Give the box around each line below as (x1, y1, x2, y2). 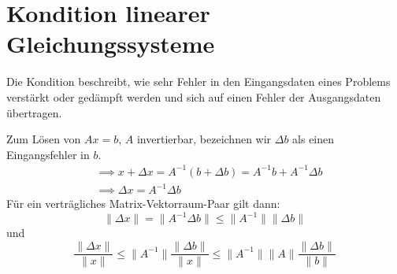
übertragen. (6, 104, 62, 120)
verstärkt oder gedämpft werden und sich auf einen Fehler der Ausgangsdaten (6, 88, 381, 105)
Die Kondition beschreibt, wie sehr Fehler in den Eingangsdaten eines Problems (6, 73, 391, 90)
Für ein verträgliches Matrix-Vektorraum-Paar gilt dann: (6, 195, 280, 212)
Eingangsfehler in (6, 146, 90, 162)
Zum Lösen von (6, 131, 81, 147)
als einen (292, 131, 335, 147)
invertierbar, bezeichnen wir (136, 131, 272, 147)
